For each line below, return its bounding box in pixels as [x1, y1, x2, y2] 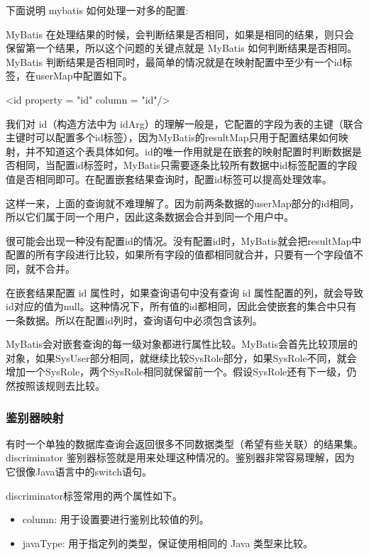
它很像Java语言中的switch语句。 [6, 464, 152, 479]
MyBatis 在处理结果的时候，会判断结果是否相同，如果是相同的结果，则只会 [6, 26, 354, 41]
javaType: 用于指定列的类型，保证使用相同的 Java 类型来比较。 [22, 535, 314, 550]
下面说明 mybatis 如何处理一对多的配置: [6, 3, 189, 17]
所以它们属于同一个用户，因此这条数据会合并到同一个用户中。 [6, 209, 294, 224]
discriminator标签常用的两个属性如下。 [6, 488, 183, 502]
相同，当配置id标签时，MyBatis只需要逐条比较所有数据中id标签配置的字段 [15, 158, 358, 172]
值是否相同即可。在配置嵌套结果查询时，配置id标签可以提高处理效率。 [6, 171, 332, 186]
